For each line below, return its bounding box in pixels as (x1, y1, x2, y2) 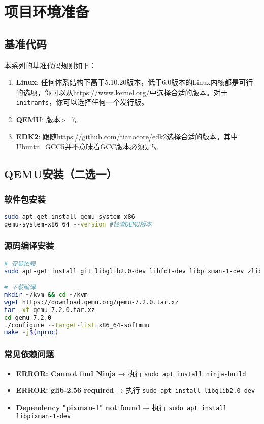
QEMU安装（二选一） (4, 166, 117, 182)
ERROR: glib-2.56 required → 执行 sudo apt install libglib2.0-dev (16, 385, 255, 395)
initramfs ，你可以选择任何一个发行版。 (16, 97, 149, 107)
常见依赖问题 (4, 348, 54, 360)
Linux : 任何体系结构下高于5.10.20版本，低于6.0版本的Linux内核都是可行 (16, 77, 253, 88)
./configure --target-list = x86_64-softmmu (4, 321, 150, 329)
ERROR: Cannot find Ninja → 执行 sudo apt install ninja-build (16, 368, 246, 378)
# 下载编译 (4, 284, 36, 291)
